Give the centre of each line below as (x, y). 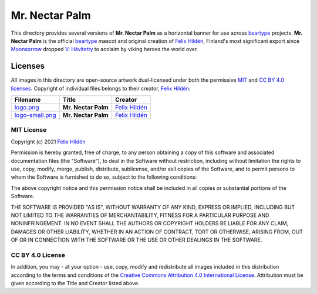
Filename (28, 100)
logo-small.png (35, 115)
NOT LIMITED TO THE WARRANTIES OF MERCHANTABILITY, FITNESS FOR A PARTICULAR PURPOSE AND (140, 215)
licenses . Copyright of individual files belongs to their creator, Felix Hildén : (101, 88)
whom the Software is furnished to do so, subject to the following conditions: (104, 177)
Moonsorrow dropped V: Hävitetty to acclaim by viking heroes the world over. (104, 49)
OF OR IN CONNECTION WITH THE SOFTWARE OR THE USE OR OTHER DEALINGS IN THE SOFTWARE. (136, 240)
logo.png (27, 108)
